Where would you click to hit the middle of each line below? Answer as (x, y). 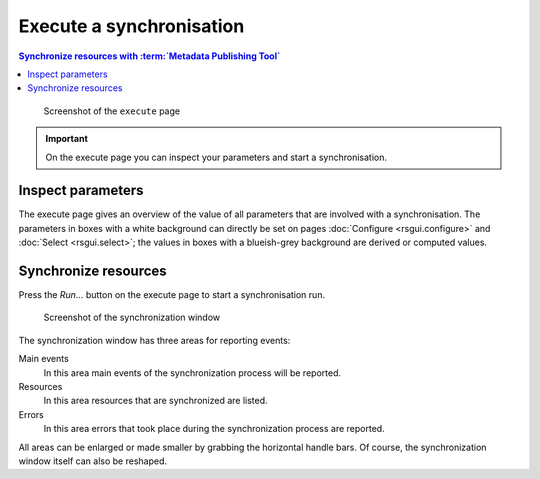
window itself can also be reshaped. (93, 461)
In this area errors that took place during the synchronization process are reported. (214, 429)
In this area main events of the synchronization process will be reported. (192, 372)
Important (67, 139)
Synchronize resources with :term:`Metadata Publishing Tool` (149, 56)
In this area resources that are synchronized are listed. (156, 401)
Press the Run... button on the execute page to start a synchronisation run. (171, 295)
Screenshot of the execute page (111, 111)
